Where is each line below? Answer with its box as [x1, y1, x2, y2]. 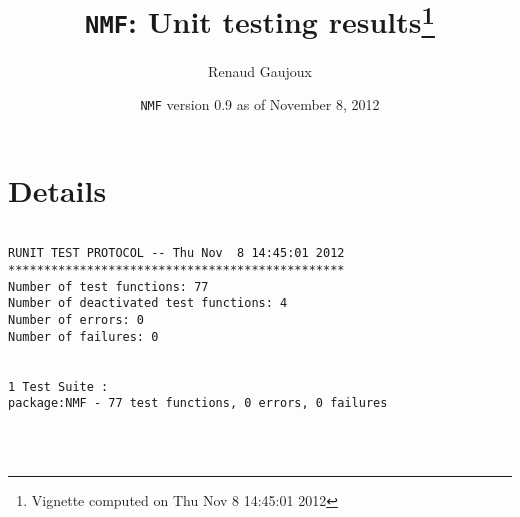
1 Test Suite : [8, 379, 109, 394]
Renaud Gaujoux [208, 60, 312, 81]
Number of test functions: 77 [8, 279, 209, 294]
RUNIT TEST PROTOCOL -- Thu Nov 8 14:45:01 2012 [8, 246, 345, 261]
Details [8, 169, 107, 210]
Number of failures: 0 [8, 329, 159, 344]
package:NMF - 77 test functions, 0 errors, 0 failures [8, 396, 388, 411]
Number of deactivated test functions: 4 [8, 296, 288, 311]
